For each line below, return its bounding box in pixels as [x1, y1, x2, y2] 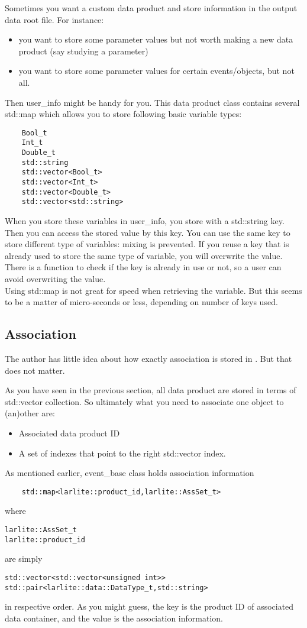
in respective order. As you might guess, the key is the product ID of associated [5, 600, 294, 613]
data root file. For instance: [5, 13, 104, 25]
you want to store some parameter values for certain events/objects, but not [18, 64, 295, 77]
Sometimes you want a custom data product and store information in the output [5, 2, 298, 14]
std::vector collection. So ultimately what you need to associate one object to [5, 395, 284, 407]
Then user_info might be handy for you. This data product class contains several [5, 96, 300, 108]
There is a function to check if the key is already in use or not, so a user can [5, 261, 282, 273]
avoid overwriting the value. [5, 272, 106, 284]
